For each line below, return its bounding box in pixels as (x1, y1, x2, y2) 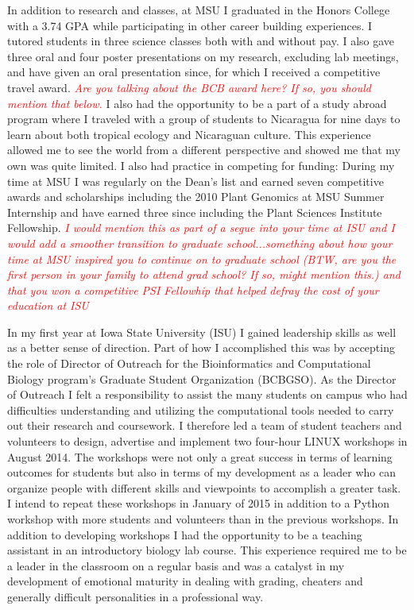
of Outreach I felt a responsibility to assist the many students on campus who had (7, 386, 408, 403)
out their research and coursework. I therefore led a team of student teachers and (7, 417, 402, 434)
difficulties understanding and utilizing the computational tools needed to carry (7, 401, 394, 418)
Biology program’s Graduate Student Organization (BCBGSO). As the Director (7, 370, 397, 387)
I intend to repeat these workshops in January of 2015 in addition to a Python (7, 495, 390, 512)
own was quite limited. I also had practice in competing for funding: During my (7, 156, 395, 173)
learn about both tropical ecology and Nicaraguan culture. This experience (7, 125, 371, 142)
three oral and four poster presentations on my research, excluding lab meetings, (7, 48, 399, 64)
